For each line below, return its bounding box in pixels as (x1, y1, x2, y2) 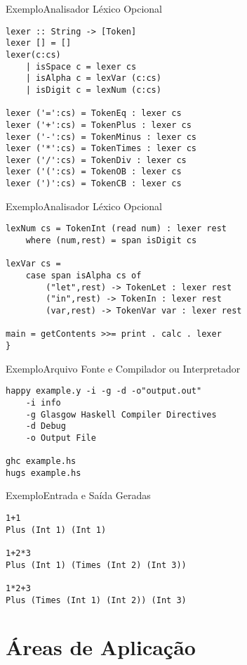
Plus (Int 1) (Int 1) (6, 524, 107, 535)
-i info (25, 397, 61, 408)
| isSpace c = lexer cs (25, 61, 137, 72)
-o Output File (25, 432, 96, 443)
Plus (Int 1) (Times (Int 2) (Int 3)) (6, 560, 187, 570)
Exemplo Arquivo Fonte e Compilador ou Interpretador (6, 361, 241, 375)
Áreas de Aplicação (6, 633, 196, 661)
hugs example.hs (6, 467, 81, 478)
